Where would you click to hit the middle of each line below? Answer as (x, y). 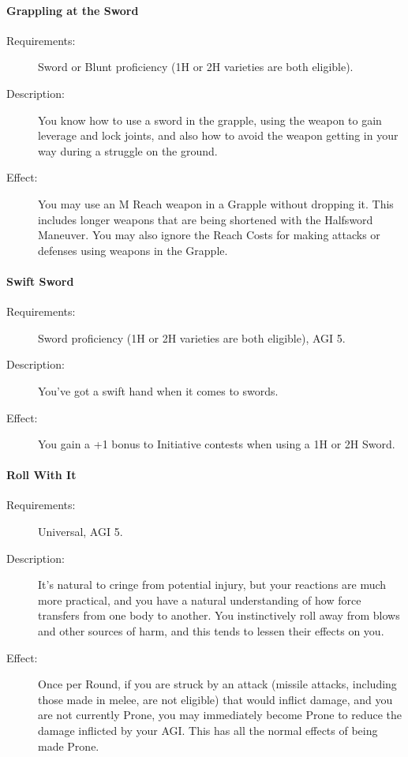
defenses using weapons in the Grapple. (133, 250)
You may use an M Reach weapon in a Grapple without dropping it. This (216, 203)
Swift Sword (40, 281)
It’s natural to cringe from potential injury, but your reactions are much (212, 585)
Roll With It (41, 475)
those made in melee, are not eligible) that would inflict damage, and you (215, 699)
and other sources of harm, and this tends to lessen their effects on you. (211, 631)
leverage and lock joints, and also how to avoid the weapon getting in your (218, 135)
